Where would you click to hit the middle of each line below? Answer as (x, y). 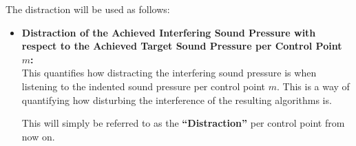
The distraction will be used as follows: (88, 9)
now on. (38, 136)
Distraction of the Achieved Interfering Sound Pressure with (169, 32)
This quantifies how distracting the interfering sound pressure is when (169, 73)
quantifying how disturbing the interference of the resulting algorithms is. (177, 100)
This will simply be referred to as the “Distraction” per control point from (183, 123)
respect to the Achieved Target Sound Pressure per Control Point (182, 46)
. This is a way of (313, 86)
